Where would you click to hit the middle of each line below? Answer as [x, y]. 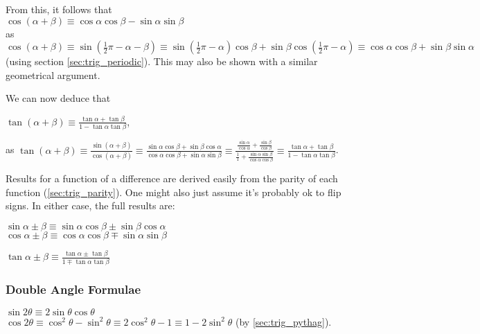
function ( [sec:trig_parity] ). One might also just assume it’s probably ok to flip [174, 192]
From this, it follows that [59, 9]
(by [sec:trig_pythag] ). [284, 321]
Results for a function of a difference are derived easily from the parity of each [172, 178]
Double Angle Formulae [73, 289]
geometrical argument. [53, 74]
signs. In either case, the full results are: [90, 205]
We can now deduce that [58, 98]
